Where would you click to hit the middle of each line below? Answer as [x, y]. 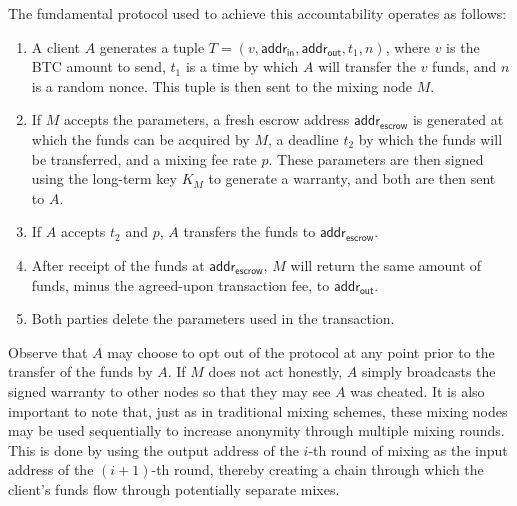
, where [407, 46]
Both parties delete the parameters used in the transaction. [213, 318]
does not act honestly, [275, 371]
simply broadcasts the [428, 371]
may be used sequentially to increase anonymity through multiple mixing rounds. [256, 430]
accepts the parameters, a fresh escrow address [207, 119]
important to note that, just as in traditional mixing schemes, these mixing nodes [258, 410]
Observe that [48, 351]
